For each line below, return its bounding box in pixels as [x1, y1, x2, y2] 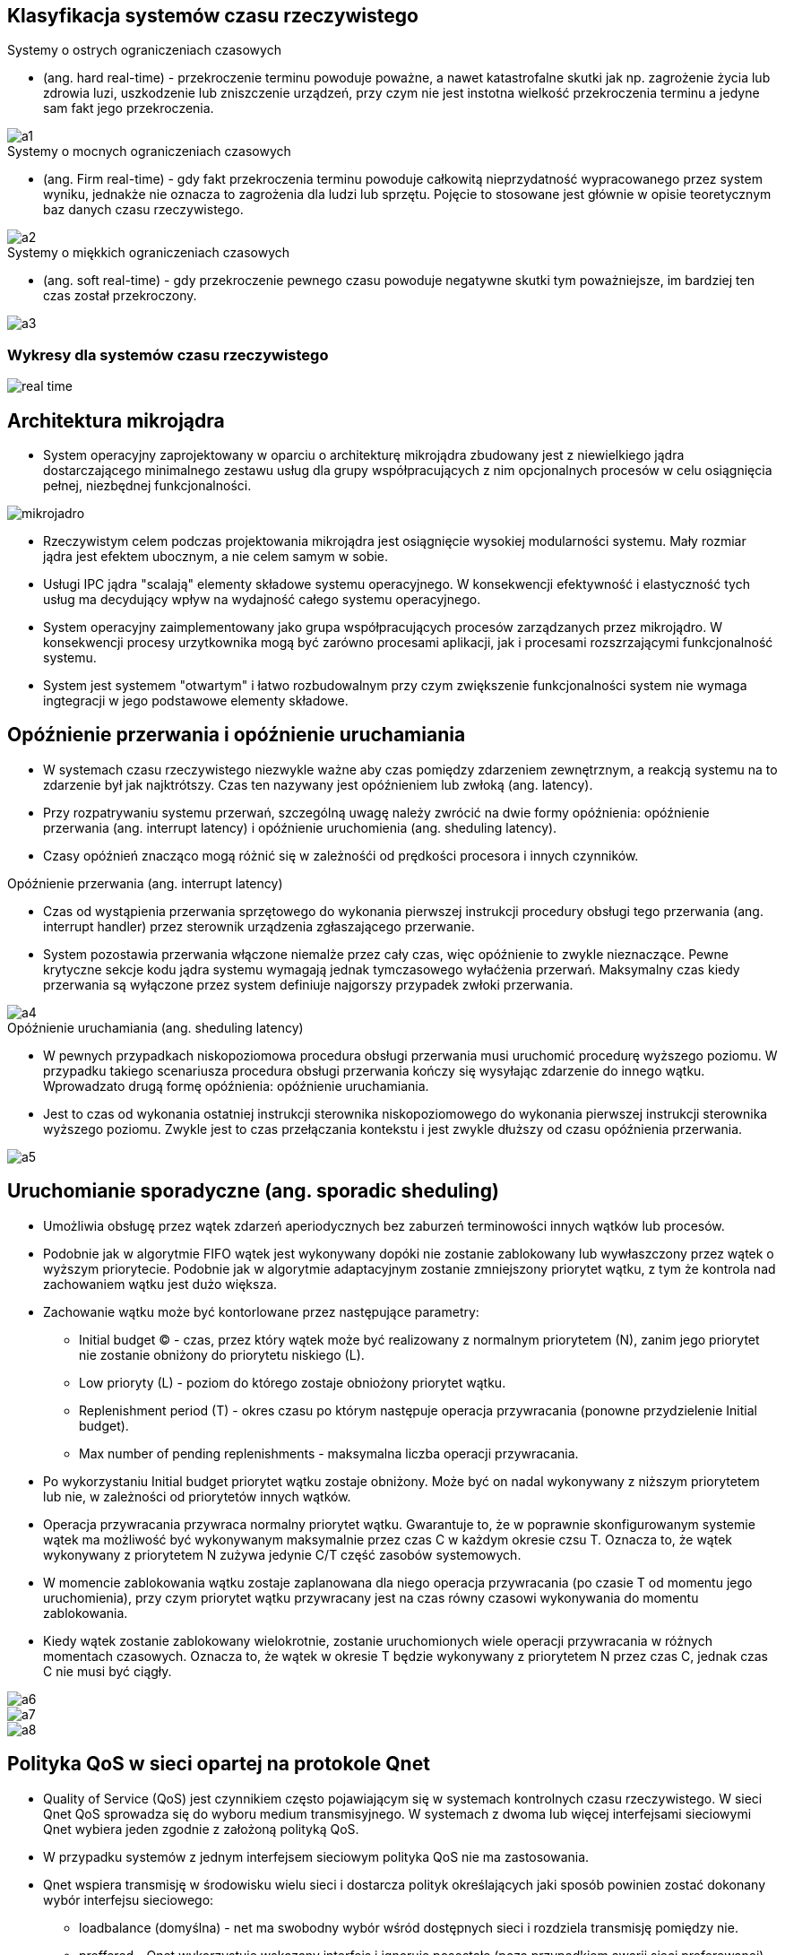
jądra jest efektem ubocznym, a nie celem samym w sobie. [43, 549, 389, 565]
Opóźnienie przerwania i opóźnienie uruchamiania [7, 723, 466, 747]
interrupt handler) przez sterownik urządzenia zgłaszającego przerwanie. [43, 918, 475, 934]
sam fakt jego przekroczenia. [43, 100, 214, 117]
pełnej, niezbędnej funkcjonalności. [43, 478, 252, 494]
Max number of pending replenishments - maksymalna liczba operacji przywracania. [79, 1445, 579, 1461]
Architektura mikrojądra [7, 409, 225, 432]
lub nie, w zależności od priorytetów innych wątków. [43, 1488, 351, 1504]
